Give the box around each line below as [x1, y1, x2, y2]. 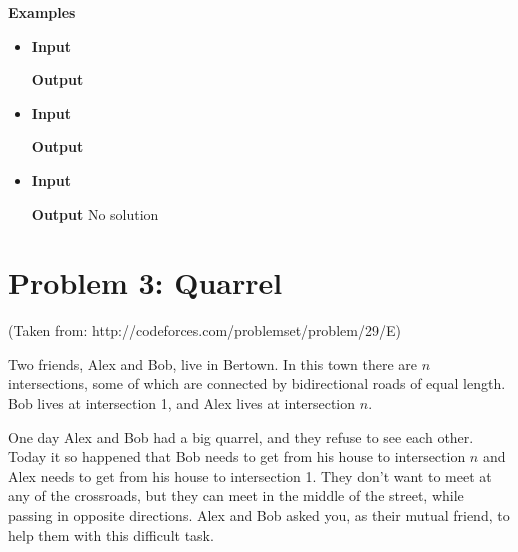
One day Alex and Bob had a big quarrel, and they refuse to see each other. [8, 426, 474, 447]
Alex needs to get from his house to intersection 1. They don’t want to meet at [8, 465, 492, 486]
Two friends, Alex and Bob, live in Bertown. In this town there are [8, 353, 418, 374]
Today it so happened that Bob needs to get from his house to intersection [8, 446, 466, 467]
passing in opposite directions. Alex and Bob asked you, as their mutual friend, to [8, 505, 510, 526]
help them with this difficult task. [8, 524, 214, 545]
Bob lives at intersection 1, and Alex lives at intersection [8, 393, 356, 414]
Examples [8, 2, 76, 22]
